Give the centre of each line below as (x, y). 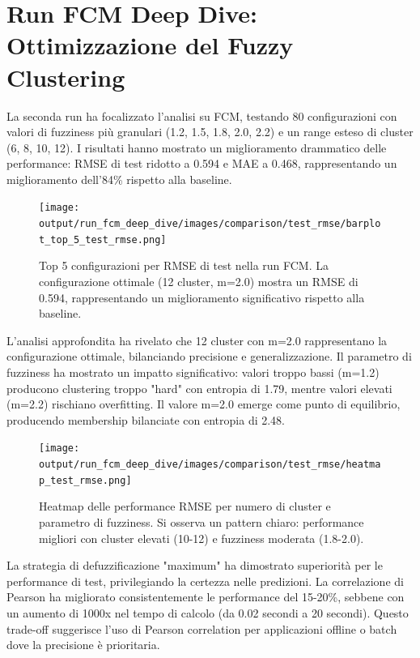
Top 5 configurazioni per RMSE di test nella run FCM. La (184, 265)
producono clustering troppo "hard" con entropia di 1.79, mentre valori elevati (199, 388)
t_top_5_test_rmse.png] (103, 239)
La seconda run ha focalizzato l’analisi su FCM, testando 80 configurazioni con (202, 115)
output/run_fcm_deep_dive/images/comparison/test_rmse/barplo (210, 224)
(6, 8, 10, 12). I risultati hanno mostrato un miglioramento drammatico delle (197, 147)
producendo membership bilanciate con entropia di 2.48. (146, 419)
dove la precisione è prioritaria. (83, 645)
